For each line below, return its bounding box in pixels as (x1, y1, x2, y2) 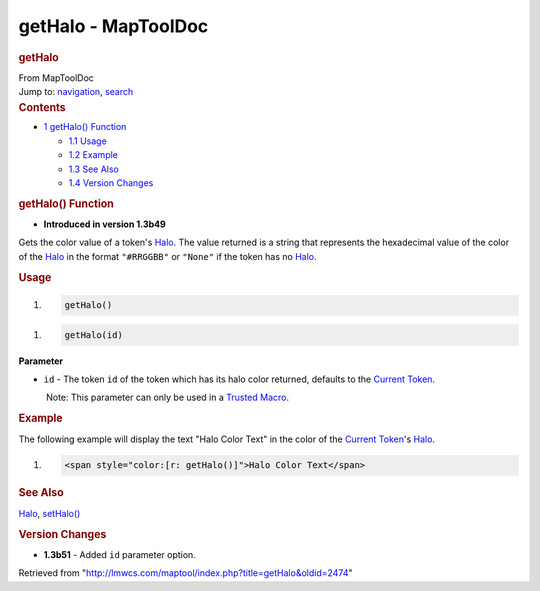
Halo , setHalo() (18, 507, 81, 519)
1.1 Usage (68, 135, 107, 147)
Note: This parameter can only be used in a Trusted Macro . (45, 391, 290, 404)
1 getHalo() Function (43, 121, 127, 133)
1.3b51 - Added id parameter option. (43, 548, 197, 560)
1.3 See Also (68, 163, 120, 175)
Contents (18, 100, 66, 114)
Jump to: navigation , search (18, 86, 134, 98)
